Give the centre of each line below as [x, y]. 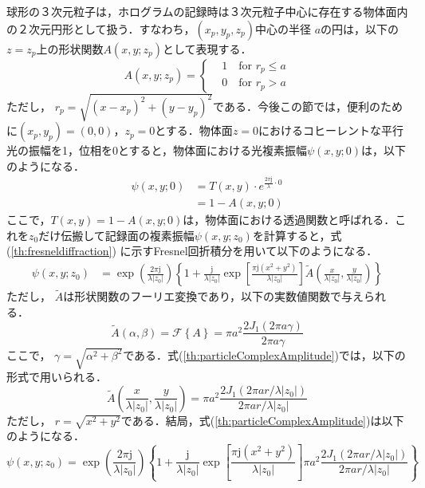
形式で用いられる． [57, 377]
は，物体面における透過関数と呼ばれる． [289, 220]
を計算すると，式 [297, 235]
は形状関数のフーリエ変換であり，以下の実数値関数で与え [214, 296]
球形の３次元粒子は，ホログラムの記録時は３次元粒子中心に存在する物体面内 [207, 11]
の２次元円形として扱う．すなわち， [101, 28]
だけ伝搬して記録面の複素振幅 [116, 235]
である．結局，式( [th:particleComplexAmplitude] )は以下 [262, 420]
